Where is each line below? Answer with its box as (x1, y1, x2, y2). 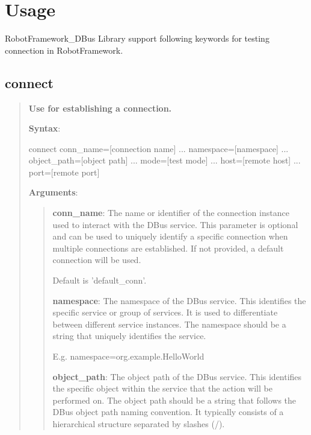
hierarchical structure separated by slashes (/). (52, 417, 225, 430)
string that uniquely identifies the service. (52, 329, 206, 342)
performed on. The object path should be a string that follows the (52, 393, 297, 406)
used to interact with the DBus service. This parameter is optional (52, 218, 298, 230)
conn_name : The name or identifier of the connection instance (52, 206, 289, 219)
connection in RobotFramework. (5, 43, 123, 56)
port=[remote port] (28, 165, 100, 178)
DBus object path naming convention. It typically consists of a (52, 405, 284, 418)
